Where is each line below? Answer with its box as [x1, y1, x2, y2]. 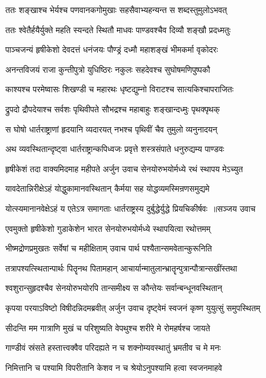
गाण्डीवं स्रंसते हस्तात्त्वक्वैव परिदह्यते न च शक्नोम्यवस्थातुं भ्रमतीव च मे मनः [5, 341, 221, 354]
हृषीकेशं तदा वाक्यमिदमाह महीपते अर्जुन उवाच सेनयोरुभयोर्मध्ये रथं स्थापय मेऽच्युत [5, 162, 243, 175]
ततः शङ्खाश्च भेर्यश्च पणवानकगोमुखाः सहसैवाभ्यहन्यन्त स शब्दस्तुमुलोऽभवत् [5, 4, 227, 15]
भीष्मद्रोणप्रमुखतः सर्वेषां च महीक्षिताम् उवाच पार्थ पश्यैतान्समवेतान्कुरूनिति [5, 242, 212, 254]
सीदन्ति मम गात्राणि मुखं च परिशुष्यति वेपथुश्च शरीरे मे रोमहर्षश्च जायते [5, 321, 210, 334]
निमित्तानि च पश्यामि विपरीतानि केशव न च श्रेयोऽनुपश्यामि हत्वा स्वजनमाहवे [5, 361, 222, 373]
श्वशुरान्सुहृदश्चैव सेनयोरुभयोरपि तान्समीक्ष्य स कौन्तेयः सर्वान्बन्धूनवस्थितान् [5, 282, 222, 294]
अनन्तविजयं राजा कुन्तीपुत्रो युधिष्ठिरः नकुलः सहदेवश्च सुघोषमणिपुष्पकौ [5, 63, 210, 75]
